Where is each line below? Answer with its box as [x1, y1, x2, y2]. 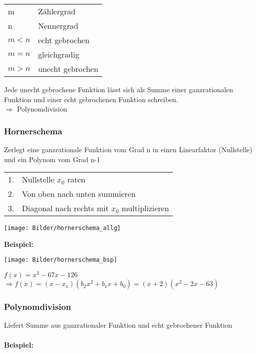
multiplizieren [122, 202, 169, 214]
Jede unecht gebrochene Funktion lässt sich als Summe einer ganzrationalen [4, 84, 233, 94]
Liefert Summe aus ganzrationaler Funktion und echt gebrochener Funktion [4, 320, 232, 330]
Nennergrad [38, 20, 79, 31]
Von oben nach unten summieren [22, 188, 136, 200]
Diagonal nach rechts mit [22, 202, 109, 214]
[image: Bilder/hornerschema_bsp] [4, 256, 118, 264]
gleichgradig [38, 49, 80, 60]
